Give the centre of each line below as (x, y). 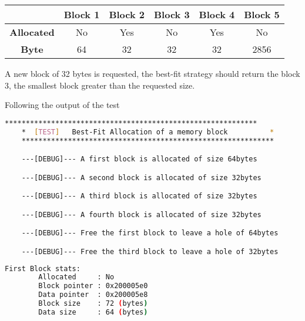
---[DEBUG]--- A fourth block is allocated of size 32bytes (141, 214)
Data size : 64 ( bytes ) (93, 312)
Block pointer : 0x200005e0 (93, 286)
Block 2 (127, 14)
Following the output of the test (62, 105)
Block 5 (262, 14)
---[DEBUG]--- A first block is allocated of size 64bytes (139, 159)
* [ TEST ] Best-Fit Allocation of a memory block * (148, 132)
